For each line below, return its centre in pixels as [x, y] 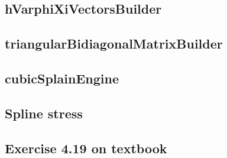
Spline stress [44, 113]
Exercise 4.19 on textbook [86, 148]
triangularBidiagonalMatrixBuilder [114, 43]
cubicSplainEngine [62, 78]
